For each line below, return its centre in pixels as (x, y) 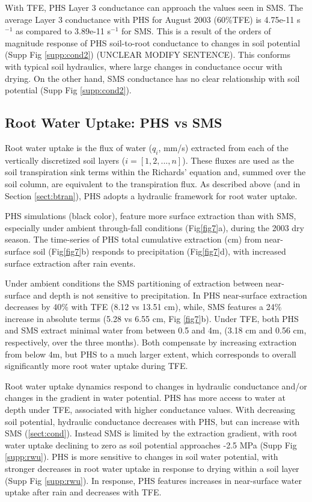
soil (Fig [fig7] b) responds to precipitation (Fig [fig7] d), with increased (160, 251)
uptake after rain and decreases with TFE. (83, 492)
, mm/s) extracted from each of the (223, 147)
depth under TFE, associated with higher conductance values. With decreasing (150, 410)
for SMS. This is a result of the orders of (196, 31)
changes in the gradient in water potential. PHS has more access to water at (145, 398)
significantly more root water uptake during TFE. (96, 366)
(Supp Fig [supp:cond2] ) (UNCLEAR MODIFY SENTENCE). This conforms (148, 54)
